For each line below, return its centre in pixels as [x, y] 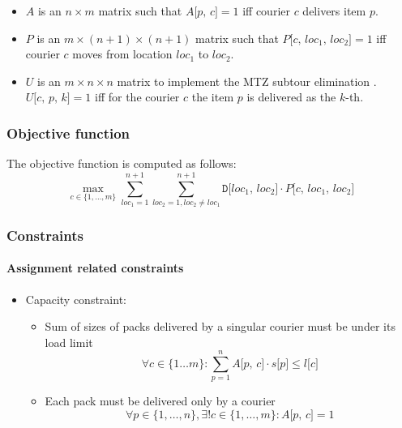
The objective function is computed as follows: [122, 163]
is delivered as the [291, 97]
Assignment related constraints [95, 268]
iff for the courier [137, 97]
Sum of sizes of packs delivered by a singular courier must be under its [220, 326]
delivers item [334, 11]
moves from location [122, 54]
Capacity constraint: [76, 299]
